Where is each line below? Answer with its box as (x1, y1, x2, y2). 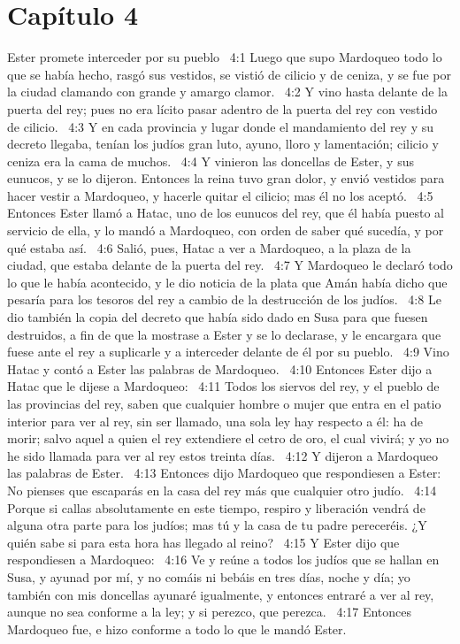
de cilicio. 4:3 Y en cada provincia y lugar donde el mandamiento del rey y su (7, 117, 434, 135)
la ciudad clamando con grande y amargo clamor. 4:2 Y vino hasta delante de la (7, 82, 448, 101)
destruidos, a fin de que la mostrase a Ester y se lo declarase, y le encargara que (7, 325, 441, 343)
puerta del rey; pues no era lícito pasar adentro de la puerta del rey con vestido (7, 99, 438, 118)
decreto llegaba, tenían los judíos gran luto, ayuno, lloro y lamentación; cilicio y (7, 134, 439, 153)
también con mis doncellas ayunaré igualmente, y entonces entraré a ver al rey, (7, 585, 434, 603)
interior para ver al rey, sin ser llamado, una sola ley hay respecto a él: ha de (7, 411, 423, 430)
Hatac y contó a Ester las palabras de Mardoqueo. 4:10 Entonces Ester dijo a (7, 359, 433, 378)
